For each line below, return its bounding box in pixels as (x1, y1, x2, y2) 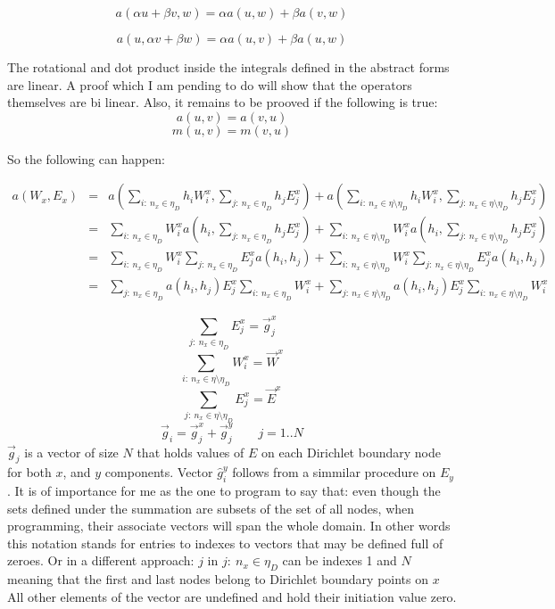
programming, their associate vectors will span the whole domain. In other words (7, 516, 451, 535)
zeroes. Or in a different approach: (7, 551, 195, 570)
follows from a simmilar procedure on (232, 463, 436, 481)
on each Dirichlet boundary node (261, 442, 441, 461)
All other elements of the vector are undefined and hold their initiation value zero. (7, 587, 457, 605)
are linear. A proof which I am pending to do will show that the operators (7, 75, 412, 94)
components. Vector (104, 463, 213, 481)
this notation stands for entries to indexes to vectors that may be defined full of (7, 533, 443, 552)
